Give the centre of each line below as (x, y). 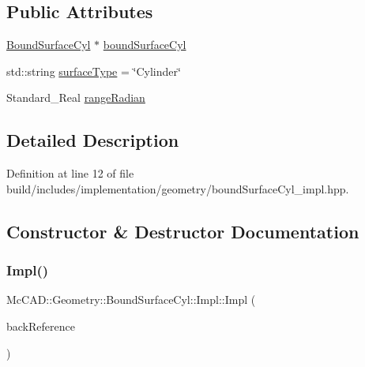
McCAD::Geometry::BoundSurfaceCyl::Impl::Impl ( (131, 300)
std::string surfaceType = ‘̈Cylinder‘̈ (94, 71)
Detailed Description (93, 140)
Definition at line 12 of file (70, 173)
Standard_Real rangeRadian (76, 97)
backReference (41, 326)
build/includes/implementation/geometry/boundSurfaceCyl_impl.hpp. (178, 188)
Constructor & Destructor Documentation (183, 231)
